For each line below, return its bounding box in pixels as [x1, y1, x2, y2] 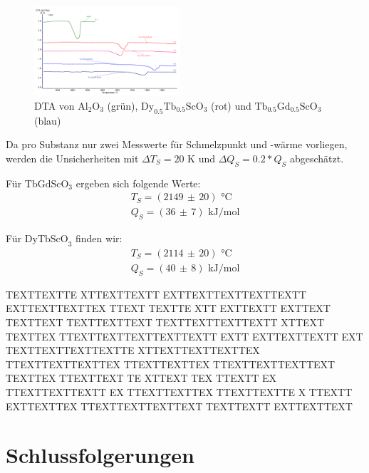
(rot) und [210, 98, 251, 113]
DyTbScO [24, 234, 68, 245]
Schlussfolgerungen [6, 440, 194, 469]
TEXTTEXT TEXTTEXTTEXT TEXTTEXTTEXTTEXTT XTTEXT [6, 315, 325, 330]
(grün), [107, 98, 138, 113]
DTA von [34, 98, 75, 113]
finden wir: [76, 231, 123, 246]
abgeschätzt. [289, 150, 344, 165]
